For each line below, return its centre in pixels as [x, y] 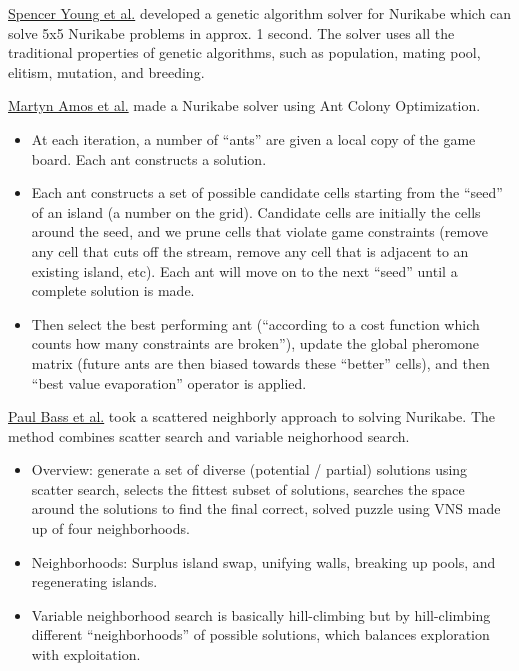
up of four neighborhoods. [110, 528]
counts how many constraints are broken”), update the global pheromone [255, 343]
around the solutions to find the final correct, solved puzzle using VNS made [266, 508]
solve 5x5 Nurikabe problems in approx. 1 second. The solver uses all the [231, 32]
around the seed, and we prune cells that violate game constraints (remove [259, 231]
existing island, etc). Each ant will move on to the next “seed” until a [244, 270]
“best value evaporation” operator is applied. [169, 382]
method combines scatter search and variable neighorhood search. [209, 435]
